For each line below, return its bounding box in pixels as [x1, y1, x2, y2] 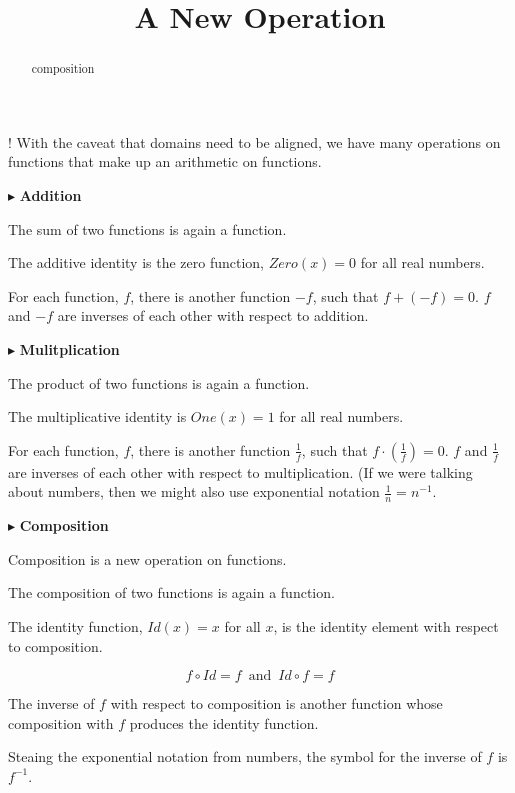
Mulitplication [19, 338, 120, 359]
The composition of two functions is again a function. [8, 582, 335, 603]
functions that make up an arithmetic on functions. [8, 151, 322, 172]
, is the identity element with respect [273, 615, 499, 636]
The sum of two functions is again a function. [8, 218, 287, 239]
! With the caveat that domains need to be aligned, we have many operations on [8, 131, 501, 152]
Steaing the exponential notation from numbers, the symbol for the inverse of [8, 746, 482, 767]
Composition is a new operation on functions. [8, 548, 287, 569]
